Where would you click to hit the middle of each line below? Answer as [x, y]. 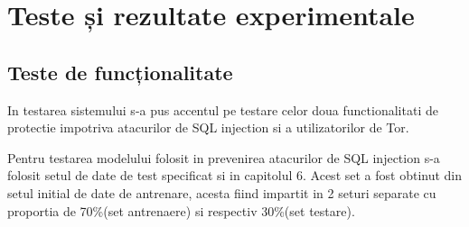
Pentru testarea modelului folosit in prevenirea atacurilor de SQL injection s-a [224, 157]
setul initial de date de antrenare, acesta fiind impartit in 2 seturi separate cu [222, 192]
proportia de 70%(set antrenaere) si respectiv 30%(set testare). [181, 210]
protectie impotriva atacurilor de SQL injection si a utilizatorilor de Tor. [208, 127]
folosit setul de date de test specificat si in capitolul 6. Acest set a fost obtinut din [235, 175]
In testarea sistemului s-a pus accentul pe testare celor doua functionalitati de [223, 109]
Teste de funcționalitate [120, 72]
